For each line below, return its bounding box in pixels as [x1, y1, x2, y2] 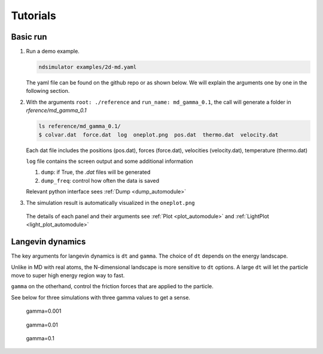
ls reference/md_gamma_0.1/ [38, 123, 121, 130]
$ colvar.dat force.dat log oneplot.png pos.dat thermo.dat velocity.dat [38, 131, 279, 138]
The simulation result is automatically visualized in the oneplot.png [26, 199, 196, 206]
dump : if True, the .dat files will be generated [41, 168, 151, 176]
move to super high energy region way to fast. [11, 271, 125, 279]
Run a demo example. [26, 48, 80, 55]
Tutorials [11, 9, 56, 22]
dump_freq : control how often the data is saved [41, 177, 160, 184]
